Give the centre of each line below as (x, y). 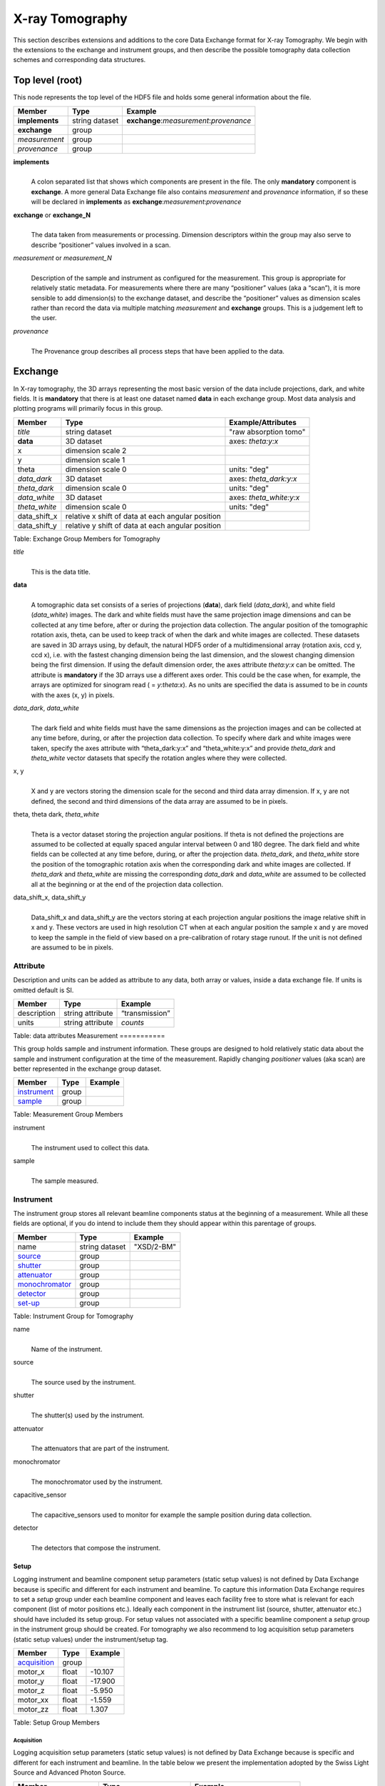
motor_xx (33, 1700)
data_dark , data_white (46, 708)
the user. (44, 318)
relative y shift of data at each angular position (143, 525)
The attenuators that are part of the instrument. (101, 1448)
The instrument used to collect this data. (90, 1147)
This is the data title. (61, 572)
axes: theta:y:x (254, 441)
